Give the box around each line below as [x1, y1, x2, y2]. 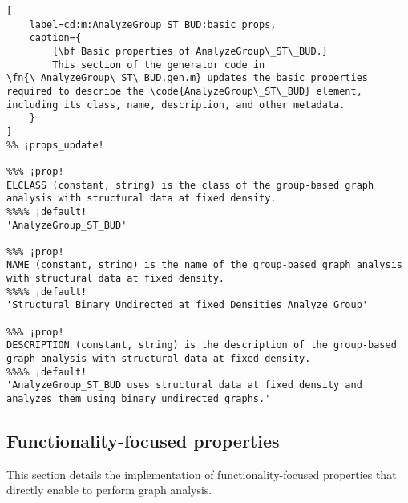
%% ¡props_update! [6, 139, 104, 151]
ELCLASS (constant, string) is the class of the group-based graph [6, 179, 374, 191]
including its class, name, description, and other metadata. [6, 99, 345, 111]
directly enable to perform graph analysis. [6, 481, 212, 498]
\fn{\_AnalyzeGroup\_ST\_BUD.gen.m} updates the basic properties [6, 72, 369, 84]
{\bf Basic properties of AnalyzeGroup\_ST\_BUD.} [52, 45, 328, 57]
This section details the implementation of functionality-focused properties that [6, 465, 397, 482]
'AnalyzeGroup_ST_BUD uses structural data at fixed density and [6, 379, 362, 391]
